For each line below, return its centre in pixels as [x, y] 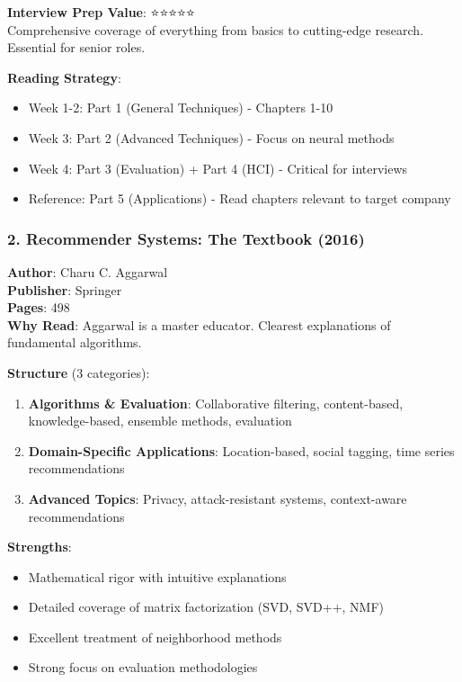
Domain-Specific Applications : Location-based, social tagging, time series [241, 450]
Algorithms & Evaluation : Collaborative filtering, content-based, [216, 403]
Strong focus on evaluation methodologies [143, 667]
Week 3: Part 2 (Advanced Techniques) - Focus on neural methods [211, 137]
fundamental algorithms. [75, 342]
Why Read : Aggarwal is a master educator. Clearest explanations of [199, 324]
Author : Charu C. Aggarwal [88, 271]
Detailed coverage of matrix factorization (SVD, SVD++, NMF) [206, 607]
